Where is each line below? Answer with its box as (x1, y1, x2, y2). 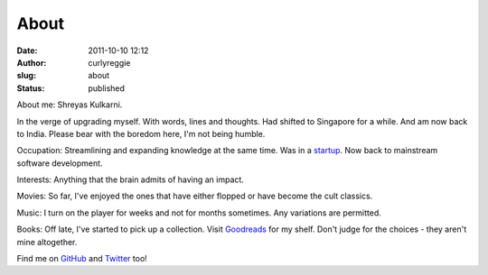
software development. (16, 158, 103, 169)
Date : (16, 45, 38, 56)
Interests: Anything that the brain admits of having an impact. (16, 174, 244, 185)
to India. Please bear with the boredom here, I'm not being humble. (16, 128, 266, 139)
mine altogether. (16, 236, 78, 247)
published (88, 82, 126, 94)
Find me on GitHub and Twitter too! (16, 253, 148, 264)
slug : (16, 70, 36, 81)
